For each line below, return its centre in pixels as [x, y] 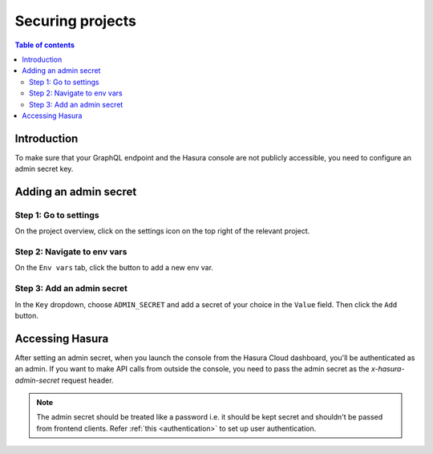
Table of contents [45, 45]
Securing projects [75, 21]
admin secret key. [44, 169]
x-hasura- [388, 369]
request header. [87, 380]
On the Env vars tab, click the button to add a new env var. [114, 268]
